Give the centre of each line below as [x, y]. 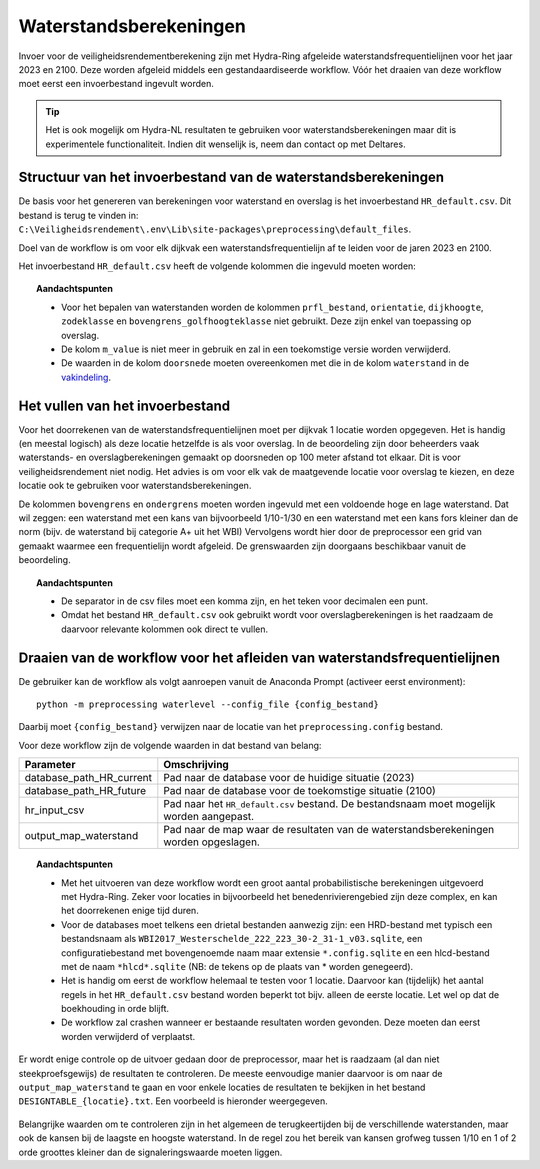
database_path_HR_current [88, 778]
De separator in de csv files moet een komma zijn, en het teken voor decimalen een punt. [245, 601]
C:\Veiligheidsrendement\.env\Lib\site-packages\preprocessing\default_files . [215, 229]
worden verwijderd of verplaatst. [128, 1036]
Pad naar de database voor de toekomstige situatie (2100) [300, 791]
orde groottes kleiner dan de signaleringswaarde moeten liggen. [150, 1152]
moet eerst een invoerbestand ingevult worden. [116, 84]
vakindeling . [86, 377]
